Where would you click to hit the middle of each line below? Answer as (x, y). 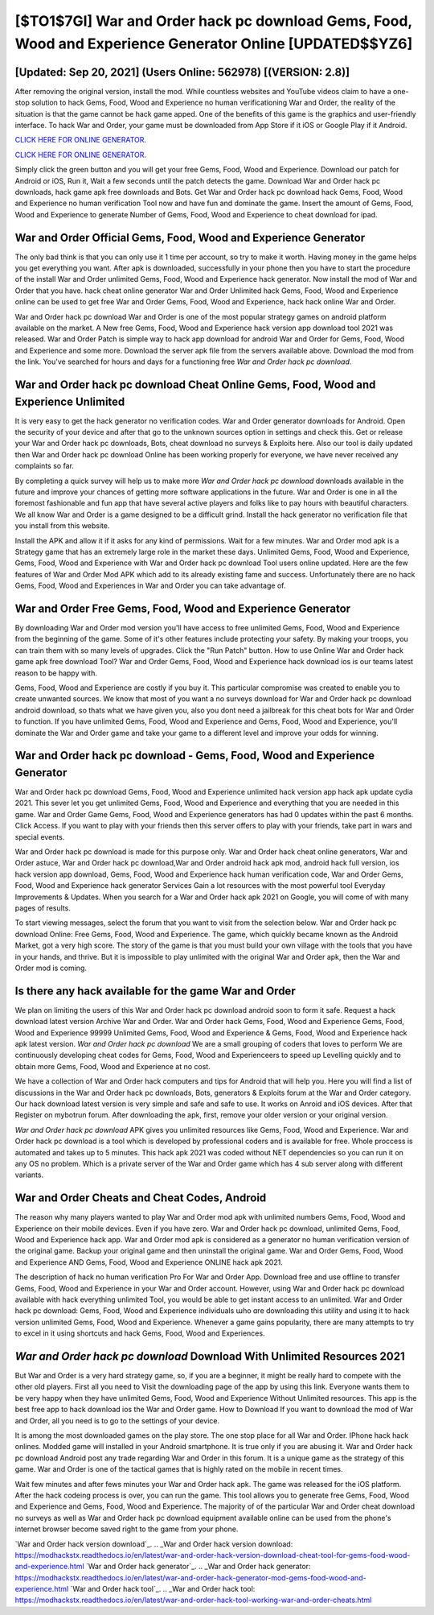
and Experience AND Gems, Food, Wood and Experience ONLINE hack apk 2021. (149, 1262)
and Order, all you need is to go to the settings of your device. (117, 1420)
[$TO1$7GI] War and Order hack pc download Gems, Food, (214, 21)
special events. (40, 836)
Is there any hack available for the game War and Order (156, 991)
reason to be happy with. (56, 673)
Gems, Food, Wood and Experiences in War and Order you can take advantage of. (150, 586)
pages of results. (43, 908)
